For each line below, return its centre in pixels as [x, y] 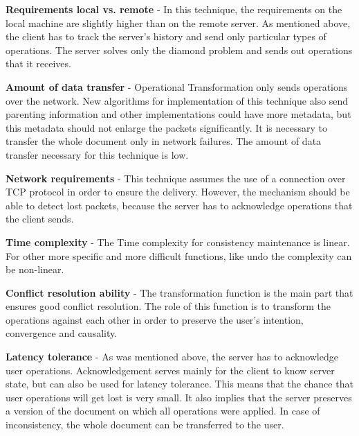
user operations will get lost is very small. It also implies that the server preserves [179, 397]
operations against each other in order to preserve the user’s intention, [155, 319]
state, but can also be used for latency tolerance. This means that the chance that [179, 384]
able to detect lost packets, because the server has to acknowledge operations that [179, 205]
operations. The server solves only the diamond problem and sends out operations [179, 50]
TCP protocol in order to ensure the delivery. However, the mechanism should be [178, 192]
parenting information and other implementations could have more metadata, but [178, 114]
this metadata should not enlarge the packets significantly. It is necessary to [166, 127]
